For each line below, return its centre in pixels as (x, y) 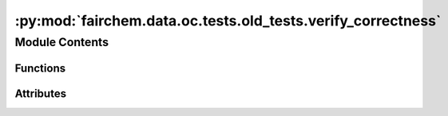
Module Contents (62, 42)
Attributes (41, 93)
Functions (40, 68)
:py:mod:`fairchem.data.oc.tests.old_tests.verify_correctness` (228, 21)
